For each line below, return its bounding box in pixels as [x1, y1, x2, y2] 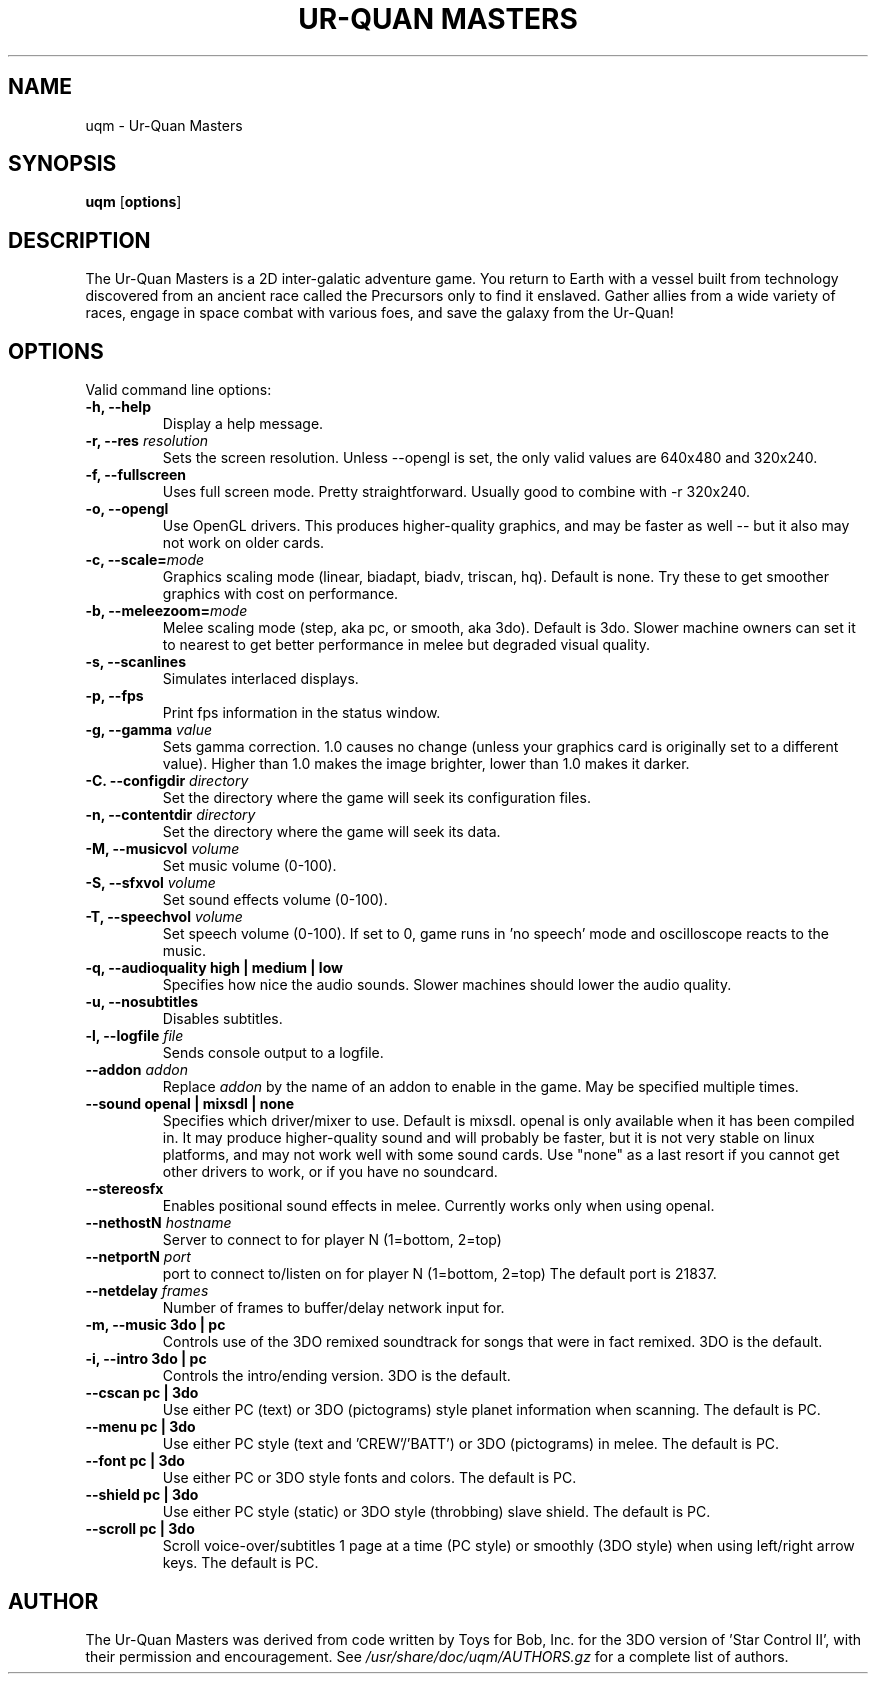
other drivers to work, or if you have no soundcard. [162, 1163, 498, 1181]
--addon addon [85, 1061, 188, 1079]
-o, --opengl [85, 500, 169, 518]
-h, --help [85, 398, 151, 416]
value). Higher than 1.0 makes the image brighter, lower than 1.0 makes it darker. [162, 755, 690, 773]
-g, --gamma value [85, 721, 212, 739]
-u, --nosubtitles [85, 993, 199, 1011]
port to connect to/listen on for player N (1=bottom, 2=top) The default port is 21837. [162, 1265, 717, 1283]
